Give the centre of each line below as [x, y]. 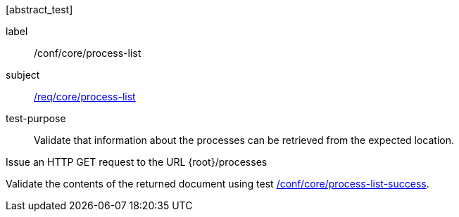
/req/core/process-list [85, 97]
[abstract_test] [39, 9]
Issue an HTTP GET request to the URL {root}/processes [137, 162]
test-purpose [36, 118]
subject [23, 75]
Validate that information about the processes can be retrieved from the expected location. [244, 140]
